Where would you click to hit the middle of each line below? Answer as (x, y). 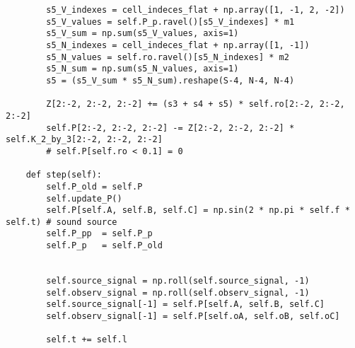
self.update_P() (84, 198)
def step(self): (64, 175)
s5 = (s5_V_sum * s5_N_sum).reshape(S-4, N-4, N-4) (170, 80)
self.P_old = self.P (94, 186)
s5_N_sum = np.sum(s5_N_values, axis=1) (142, 69)
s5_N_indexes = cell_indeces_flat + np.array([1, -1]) (178, 45)
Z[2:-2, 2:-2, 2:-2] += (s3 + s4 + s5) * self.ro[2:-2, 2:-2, (196, 104)
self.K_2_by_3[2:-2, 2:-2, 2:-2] (84, 140)
